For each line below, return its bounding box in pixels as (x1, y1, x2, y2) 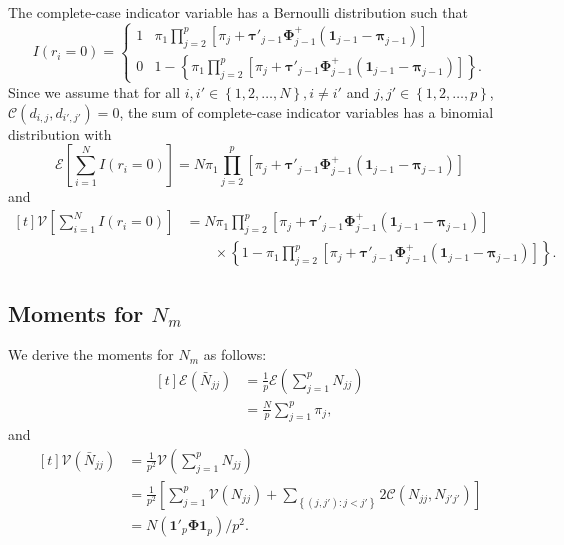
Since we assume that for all (8, 81, 181, 102)
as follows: (203, 344, 267, 365)
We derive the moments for (8, 344, 174, 365)
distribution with (8, 123, 112, 144)
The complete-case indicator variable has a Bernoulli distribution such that (8, 2, 468, 22)
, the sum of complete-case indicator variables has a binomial (119, 101, 494, 122)
